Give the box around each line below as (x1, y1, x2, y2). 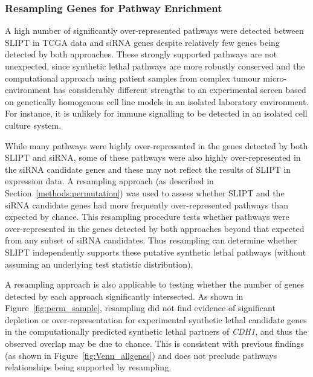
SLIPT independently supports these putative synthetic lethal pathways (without (5, 245, 306, 258)
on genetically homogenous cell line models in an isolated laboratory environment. (5, 95, 309, 108)
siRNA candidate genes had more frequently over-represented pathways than (5, 198, 288, 211)
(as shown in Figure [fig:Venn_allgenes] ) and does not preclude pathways (5, 349, 277, 361)
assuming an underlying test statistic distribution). (5, 257, 193, 270)
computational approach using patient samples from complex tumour (5, 71, 260, 84)
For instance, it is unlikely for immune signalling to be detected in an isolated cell (5, 107, 308, 120)
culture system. (5, 118, 62, 131)
